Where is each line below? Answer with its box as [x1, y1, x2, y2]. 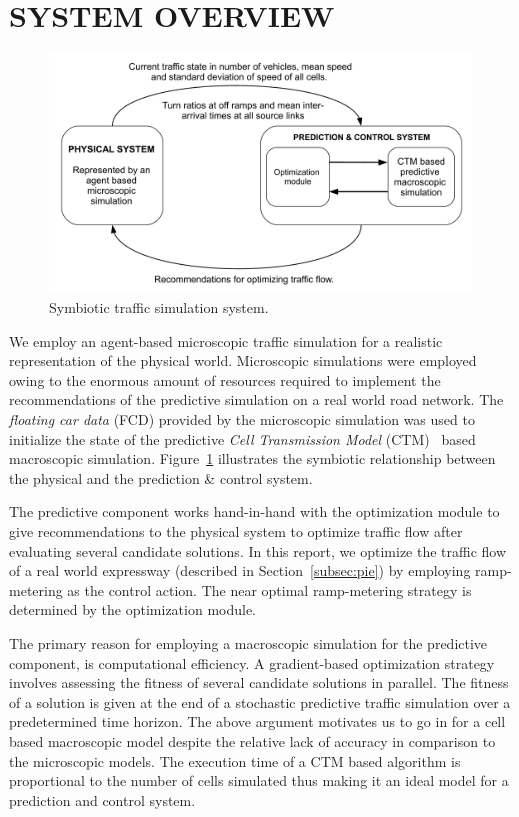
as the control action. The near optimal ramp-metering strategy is [67, 579, 472, 600]
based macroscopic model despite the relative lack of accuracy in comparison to [9, 730, 496, 751]
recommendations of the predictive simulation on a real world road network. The [9, 389, 504, 410]
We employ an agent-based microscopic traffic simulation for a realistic [9, 330, 443, 351]
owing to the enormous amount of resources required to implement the [9, 369, 441, 390]
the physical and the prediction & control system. [9, 467, 313, 488]
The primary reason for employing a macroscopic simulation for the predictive [9, 632, 488, 653]
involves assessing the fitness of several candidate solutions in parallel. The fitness [9, 672, 509, 693]
